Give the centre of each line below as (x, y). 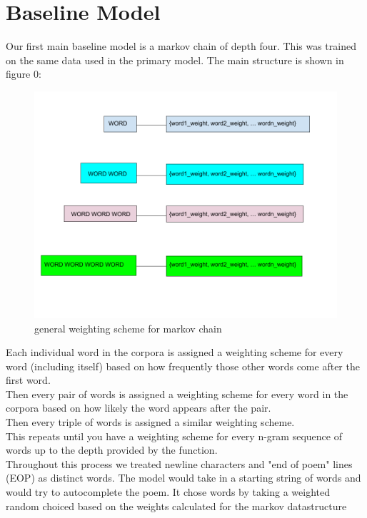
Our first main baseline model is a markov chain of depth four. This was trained (181, 46)
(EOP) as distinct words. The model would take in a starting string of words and (183, 478)
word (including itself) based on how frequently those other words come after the (183, 366)
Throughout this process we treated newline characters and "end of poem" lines (179, 463)
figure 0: (24, 74)
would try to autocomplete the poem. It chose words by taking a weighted (168, 492)
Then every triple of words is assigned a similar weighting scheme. (150, 422)
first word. (28, 380)
